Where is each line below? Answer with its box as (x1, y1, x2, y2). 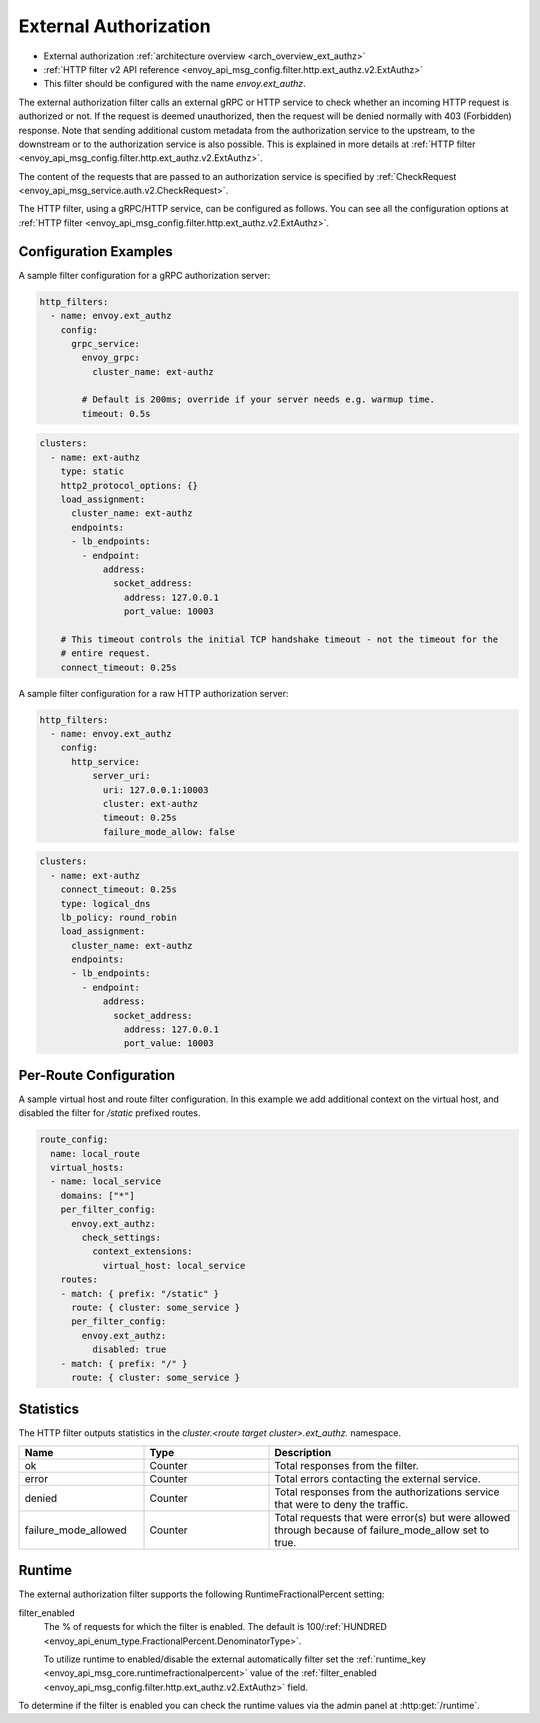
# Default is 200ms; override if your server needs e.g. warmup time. (81, 394, 435, 405)
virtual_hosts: (50, 1162, 125, 1174)
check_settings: (81, 1232, 162, 1244)
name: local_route (50, 1148, 140, 1159)
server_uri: (91, 770, 151, 782)
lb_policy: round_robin (60, 911, 177, 923)
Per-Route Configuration (18, 1066, 175, 1084)
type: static (60, 466, 125, 477)
